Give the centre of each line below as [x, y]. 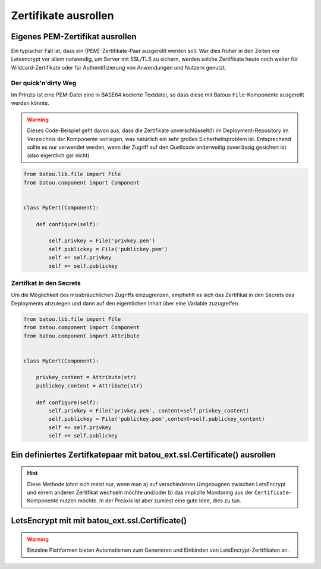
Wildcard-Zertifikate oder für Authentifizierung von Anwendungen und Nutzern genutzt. [119, 67]
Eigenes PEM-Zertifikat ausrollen [74, 37]
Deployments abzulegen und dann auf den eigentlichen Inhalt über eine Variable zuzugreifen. [125, 303]
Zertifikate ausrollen [62, 15]
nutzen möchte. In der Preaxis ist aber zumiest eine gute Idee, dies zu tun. [151, 501]
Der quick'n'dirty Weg [44, 83]
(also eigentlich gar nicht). [59, 155]
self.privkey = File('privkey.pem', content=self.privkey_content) [149, 411]
